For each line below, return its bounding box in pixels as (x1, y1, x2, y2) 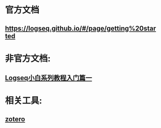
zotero (5, 115, 25, 123)
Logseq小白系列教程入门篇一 (5, 74, 92, 82)
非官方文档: (5, 53, 51, 64)
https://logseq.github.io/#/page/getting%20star (5, 24, 157, 32)
